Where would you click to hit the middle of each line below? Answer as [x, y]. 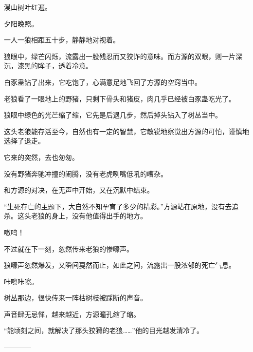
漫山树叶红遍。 [28, 7]
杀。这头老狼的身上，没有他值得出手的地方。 [75, 216]
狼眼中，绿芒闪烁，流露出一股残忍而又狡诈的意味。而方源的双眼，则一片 [120, 56]
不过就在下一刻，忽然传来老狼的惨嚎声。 [69, 248]
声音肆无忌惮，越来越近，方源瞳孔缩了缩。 [72, 314]
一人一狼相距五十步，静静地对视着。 [62, 40]
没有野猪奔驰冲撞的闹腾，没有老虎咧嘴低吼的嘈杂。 [86, 173]
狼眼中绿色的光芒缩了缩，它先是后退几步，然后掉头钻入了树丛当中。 [113, 115]
